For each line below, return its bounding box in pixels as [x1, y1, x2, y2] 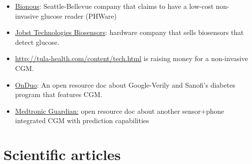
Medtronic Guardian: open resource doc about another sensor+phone [15, 105, 224, 116]
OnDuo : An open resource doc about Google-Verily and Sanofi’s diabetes [15, 79, 235, 90]
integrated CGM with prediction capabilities [15, 115, 149, 126]
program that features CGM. [15, 89, 102, 99]
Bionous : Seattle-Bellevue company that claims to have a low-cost [15, 1, 214, 11]
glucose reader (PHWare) [40, 10, 117, 21]
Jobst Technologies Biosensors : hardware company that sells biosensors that [15, 27, 244, 37]
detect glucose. [15, 36, 60, 47]
